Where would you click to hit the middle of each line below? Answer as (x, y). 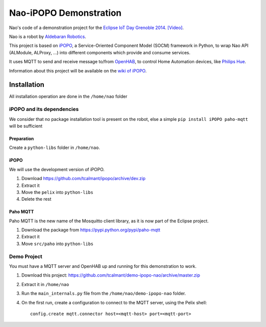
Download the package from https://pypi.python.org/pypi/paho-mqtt (91, 230)
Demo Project (26, 256)
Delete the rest (36, 199)
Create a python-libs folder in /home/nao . (55, 147)
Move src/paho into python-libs (57, 244)
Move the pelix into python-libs (57, 192)
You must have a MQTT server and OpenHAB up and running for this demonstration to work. (103, 266)
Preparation (21, 139)
